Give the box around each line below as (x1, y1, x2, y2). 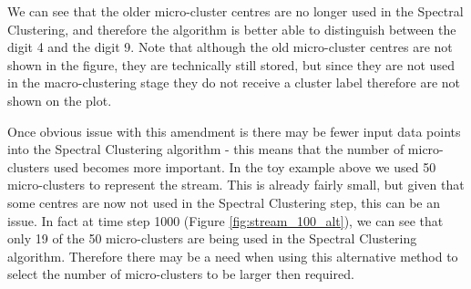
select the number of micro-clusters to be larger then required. (7, 264, 354, 284)
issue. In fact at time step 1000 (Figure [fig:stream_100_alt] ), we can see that (7, 211, 444, 230)
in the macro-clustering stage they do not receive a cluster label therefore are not (7, 73, 461, 92)
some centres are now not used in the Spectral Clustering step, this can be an (7, 192, 441, 212)
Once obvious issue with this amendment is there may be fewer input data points (7, 121, 461, 140)
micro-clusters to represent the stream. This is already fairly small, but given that (7, 175, 465, 194)
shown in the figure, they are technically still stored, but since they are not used (7, 55, 455, 74)
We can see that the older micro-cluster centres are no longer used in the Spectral (7, 2, 464, 20)
